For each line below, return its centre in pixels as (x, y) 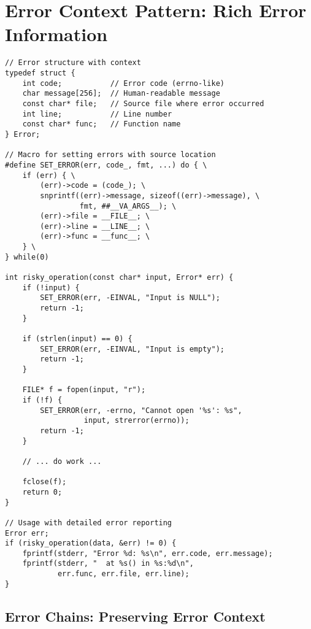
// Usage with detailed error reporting (89, 523)
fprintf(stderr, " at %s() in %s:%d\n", (108, 564)
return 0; (42, 492)
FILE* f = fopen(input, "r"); (84, 390)
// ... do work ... (62, 461)
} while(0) (27, 257)
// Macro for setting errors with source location (110, 155)
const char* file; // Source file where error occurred (143, 103)
